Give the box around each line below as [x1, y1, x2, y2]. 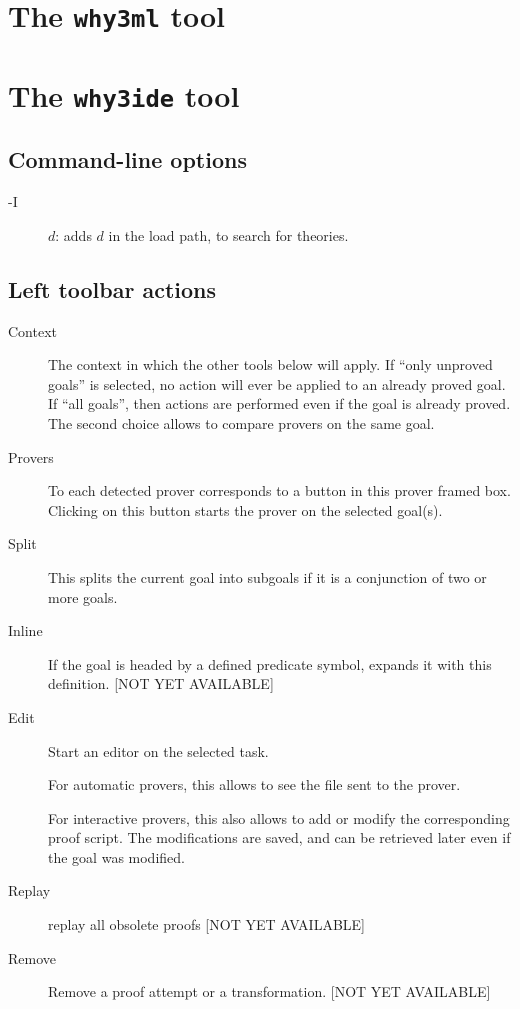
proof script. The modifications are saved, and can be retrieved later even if [48, 827, 511, 848]
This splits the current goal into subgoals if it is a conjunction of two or [48, 566, 487, 587]
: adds [55, 224, 92, 245]
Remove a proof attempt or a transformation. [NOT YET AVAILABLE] [48, 981, 491, 1002]
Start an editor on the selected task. [48, 740, 269, 761]
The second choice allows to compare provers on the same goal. [48, 412, 435, 433]
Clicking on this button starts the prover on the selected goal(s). [48, 499, 443, 520]
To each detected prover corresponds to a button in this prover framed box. [48, 480, 511, 501]
